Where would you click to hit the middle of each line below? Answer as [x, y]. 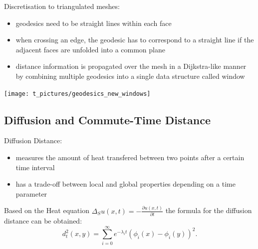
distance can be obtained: [43, 221]
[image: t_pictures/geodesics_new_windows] [77, 94]
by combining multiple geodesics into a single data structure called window [130, 76]
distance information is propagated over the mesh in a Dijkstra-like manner [131, 66]
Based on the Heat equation [47, 210]
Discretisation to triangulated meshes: [62, 6]
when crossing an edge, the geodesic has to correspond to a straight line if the [135, 40]
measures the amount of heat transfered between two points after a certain [130, 157]
